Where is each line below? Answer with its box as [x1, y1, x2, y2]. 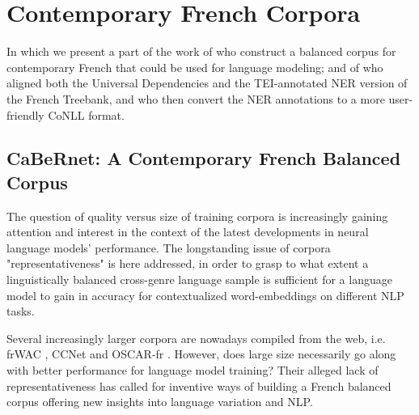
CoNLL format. [48, 106, 125, 123]
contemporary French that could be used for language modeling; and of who [6, 58, 383, 75]
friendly [6, 106, 44, 123]
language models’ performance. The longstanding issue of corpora [6, 239, 331, 256]
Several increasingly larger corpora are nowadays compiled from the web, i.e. [6, 329, 386, 346]
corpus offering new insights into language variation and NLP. [6, 393, 313, 410]
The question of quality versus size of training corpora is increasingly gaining [6, 207, 388, 224]
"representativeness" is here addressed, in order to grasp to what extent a [6, 255, 369, 272]
